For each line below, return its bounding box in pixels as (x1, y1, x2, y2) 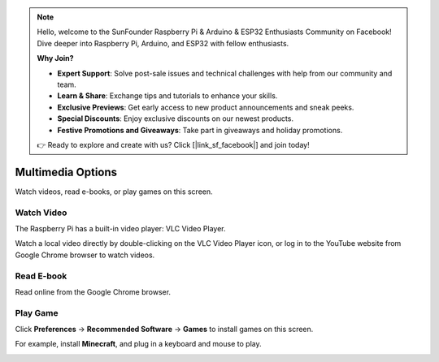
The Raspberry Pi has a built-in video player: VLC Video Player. (15, 223, 226, 233)
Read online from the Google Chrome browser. (15, 287, 171, 296)
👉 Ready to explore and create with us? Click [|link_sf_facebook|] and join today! (37, 140, 310, 149)
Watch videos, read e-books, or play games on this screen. (15, 187, 213, 196)
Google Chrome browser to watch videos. (15, 250, 155, 260)
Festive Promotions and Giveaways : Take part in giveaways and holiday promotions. (57, 125, 343, 135)
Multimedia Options (15, 165, 118, 179)
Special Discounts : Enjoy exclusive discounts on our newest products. (57, 114, 294, 123)
